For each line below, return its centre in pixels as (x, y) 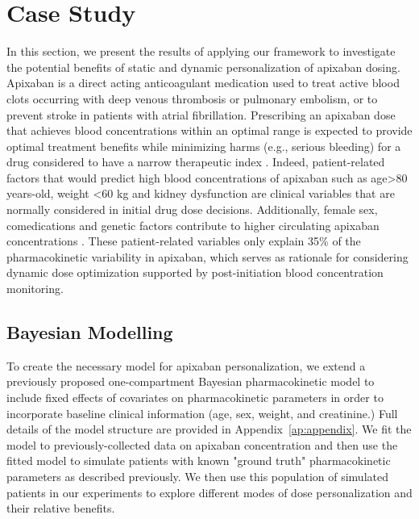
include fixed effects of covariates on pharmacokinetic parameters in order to (195, 398)
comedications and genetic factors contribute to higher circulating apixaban (193, 225)
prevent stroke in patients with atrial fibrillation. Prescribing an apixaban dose (201, 114)
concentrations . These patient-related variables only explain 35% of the (184, 241)
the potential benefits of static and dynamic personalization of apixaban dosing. (203, 67)
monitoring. (35, 289)
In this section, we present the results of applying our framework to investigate (201, 51)
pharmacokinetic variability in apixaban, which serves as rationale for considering (207, 256)
